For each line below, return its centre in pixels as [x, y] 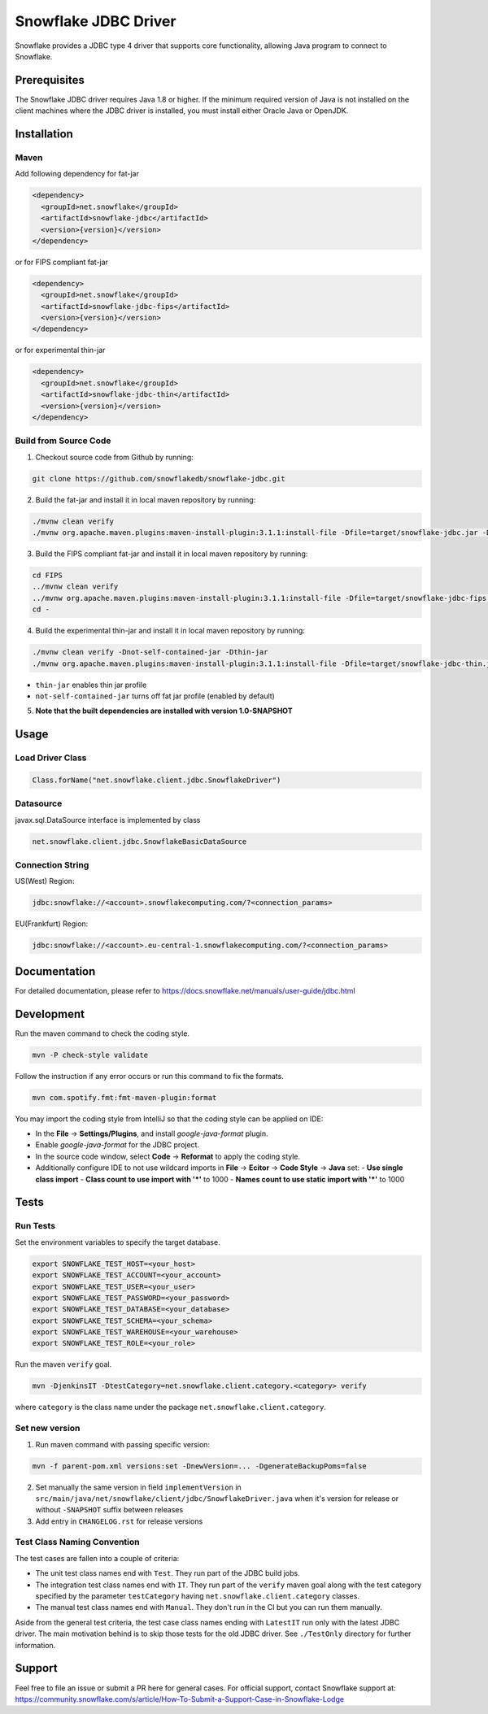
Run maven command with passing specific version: [123, 1444]
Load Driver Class [51, 758]
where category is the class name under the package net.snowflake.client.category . [171, 1407]
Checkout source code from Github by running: [115, 457]
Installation [44, 134]
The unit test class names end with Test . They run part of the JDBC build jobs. [168, 1573]
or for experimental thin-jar [60, 350]
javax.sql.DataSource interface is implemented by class [108, 820]
